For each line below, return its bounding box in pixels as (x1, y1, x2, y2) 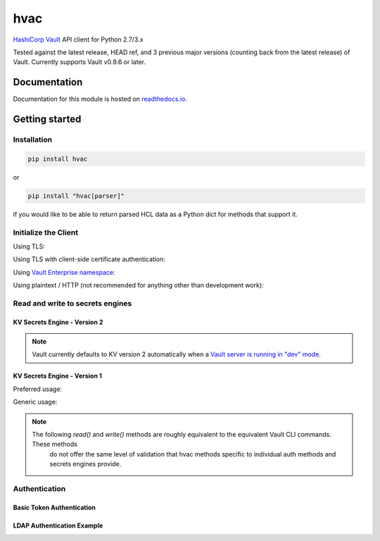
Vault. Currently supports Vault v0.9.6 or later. (13, 58, 146, 66)
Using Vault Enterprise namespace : (13, 268, 115, 276)
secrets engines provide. (49, 460, 122, 468)
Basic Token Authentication (13, 503, 96, 511)
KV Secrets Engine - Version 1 (13, 372, 102, 380)
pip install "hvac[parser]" (27, 192, 125, 200)
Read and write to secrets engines (13, 298, 132, 308)
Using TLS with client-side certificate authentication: (13, 255, 165, 263)
